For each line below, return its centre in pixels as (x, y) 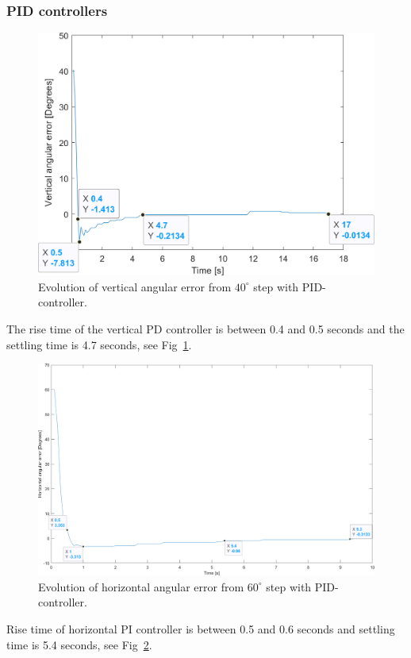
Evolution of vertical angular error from (135, 286)
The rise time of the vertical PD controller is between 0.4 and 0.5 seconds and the (205, 328)
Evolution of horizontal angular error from (141, 586)
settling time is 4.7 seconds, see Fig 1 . (99, 344)
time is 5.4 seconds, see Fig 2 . (79, 644)
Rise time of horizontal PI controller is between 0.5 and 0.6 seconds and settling (201, 629)
